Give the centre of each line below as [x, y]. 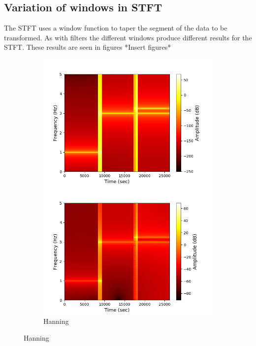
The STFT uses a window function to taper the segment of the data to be [116, 28]
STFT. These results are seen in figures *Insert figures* [88, 47]
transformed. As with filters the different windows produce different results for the [128, 37]
